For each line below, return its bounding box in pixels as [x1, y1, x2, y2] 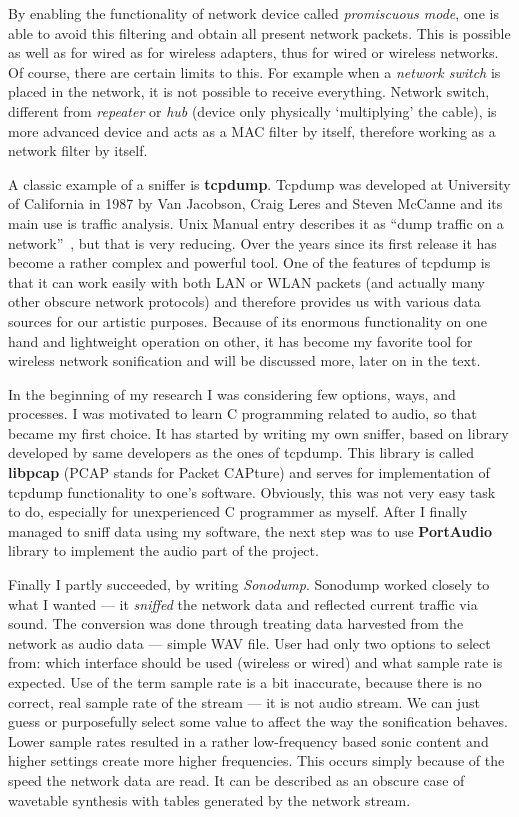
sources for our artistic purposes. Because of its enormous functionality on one [8, 310, 487, 331]
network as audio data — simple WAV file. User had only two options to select [8, 632, 491, 653]
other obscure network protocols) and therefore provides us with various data [8, 291, 481, 312]
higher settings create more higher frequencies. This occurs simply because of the [8, 750, 505, 771]
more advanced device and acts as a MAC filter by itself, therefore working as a [8, 120, 496, 141]
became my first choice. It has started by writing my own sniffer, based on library [8, 422, 509, 443]
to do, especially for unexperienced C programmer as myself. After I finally [8, 501, 468, 522]
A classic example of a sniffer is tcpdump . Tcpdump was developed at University [8, 173, 511, 194]
